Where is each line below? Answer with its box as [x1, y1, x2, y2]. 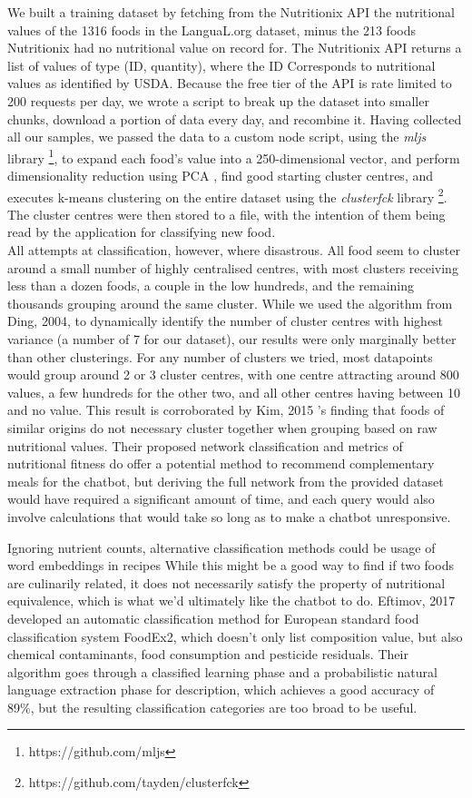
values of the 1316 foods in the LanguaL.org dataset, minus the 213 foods [7, 20, 416, 39]
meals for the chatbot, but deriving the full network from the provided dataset [7, 471, 444, 490]
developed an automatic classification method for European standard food [7, 608, 419, 627]
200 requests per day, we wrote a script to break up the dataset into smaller [7, 91, 429, 110]
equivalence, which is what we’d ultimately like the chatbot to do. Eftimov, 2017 [7, 591, 456, 610]
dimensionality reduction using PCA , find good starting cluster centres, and [7, 166, 434, 184]
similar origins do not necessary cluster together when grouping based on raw [7, 418, 438, 437]
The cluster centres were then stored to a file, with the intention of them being [7, 204, 446, 223]
